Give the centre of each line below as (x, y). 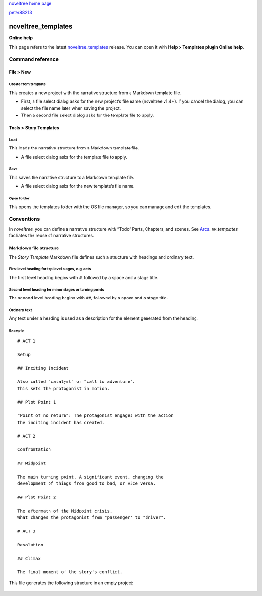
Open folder (19, 199)
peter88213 (20, 13)
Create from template (27, 84)
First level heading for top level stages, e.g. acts (50, 269)
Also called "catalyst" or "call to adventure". (76, 382)
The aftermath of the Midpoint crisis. (65, 511)
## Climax (29, 558)
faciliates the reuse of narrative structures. (51, 236)
